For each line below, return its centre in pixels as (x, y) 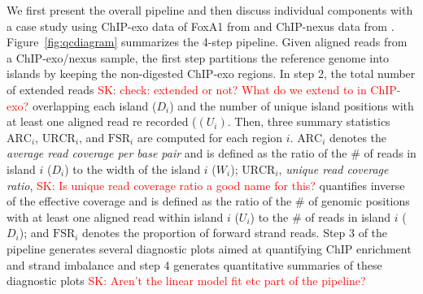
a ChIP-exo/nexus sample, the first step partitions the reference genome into (198, 57)
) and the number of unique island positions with (292, 105)
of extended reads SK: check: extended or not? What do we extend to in (187, 89)
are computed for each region (210, 137)
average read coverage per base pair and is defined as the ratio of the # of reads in (211, 153)
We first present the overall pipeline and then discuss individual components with (210, 10)
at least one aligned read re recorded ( (102, 121)
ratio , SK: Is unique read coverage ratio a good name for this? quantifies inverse (206, 185)
